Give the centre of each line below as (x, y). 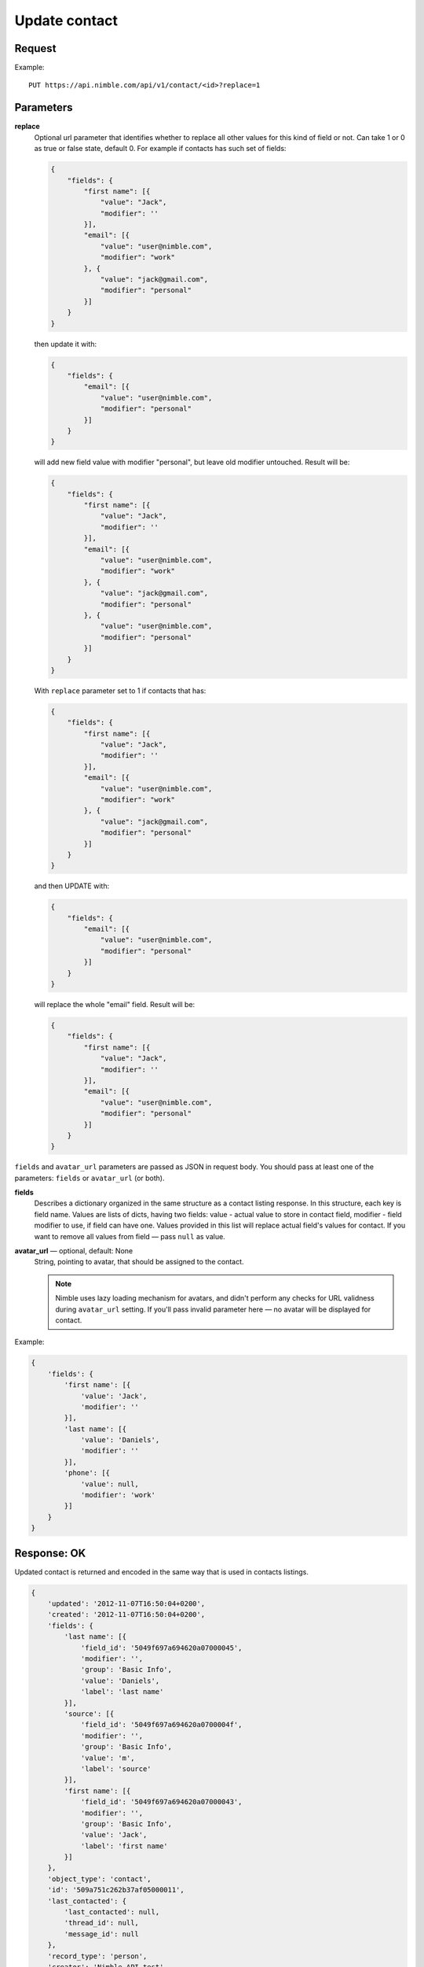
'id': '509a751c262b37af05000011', (116, 1890)
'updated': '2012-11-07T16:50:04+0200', (126, 1604)
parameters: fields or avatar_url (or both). (90, 1178)
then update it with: (66, 344)
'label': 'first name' (124, 1846)
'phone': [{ (87, 1473)
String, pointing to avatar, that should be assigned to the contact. (139, 1262)
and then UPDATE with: (72, 886)
